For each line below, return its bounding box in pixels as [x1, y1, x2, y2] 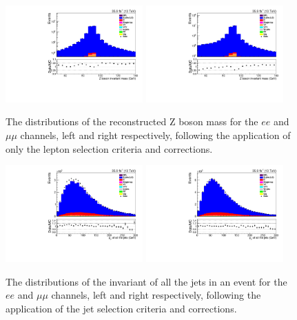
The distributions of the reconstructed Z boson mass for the [6, 114, 258, 129]
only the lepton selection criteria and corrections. [6, 141, 213, 156]
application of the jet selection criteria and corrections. [6, 301, 237, 315]
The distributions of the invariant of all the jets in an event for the [6, 274, 287, 288]
